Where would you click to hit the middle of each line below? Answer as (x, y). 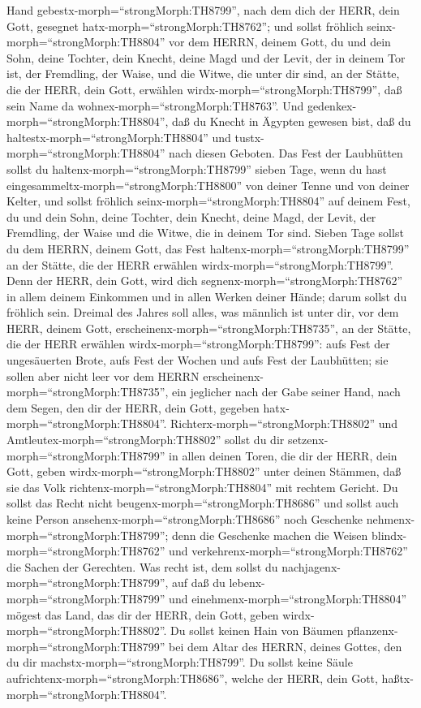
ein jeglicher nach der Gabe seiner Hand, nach (286, 392)
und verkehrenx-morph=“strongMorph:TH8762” (288, 551)
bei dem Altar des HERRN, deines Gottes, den (286, 646)
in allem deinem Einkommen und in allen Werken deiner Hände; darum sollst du (207, 296)
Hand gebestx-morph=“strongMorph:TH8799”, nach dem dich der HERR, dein (203, 10)
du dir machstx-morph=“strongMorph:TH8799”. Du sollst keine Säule (180, 662)
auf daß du (199, 583)
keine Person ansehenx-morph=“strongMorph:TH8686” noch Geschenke (185, 519)
